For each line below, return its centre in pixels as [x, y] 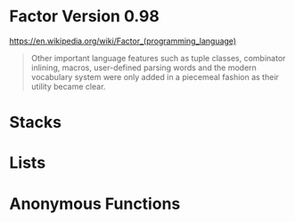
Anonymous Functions [95, 204]
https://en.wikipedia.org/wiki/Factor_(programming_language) [123, 41]
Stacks [36, 123]
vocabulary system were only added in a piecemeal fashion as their [155, 76]
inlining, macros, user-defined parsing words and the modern [143, 67]
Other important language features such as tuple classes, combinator [158, 58]
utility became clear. [68, 86]
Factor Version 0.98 [85, 16]
